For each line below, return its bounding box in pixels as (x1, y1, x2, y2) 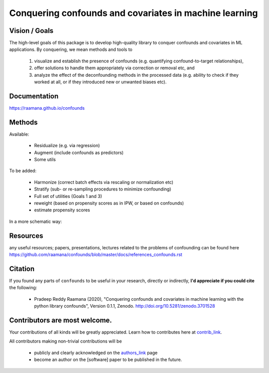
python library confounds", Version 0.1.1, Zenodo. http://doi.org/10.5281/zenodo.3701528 (34, 303, 215, 309)
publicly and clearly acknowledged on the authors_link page (34, 350, 158, 356)
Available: (9, 131, 29, 137)
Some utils (34, 157, 56, 162)
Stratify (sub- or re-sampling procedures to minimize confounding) (34, 186, 171, 192)
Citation (9, 264, 35, 273)
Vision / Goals (9, 26, 54, 35)
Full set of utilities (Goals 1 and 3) (34, 193, 102, 199)
